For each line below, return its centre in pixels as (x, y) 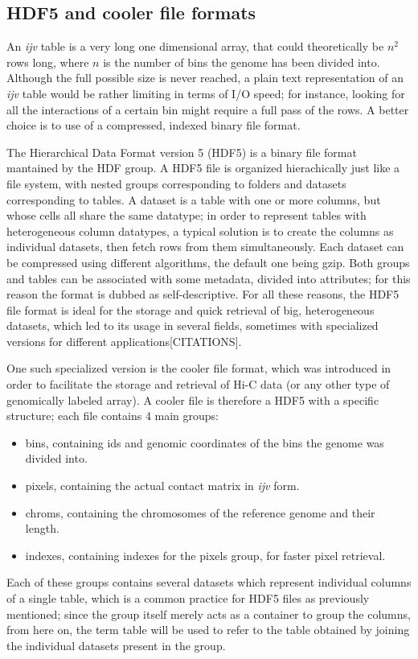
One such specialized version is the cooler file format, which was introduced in (199, 368)
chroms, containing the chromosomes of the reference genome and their (200, 512)
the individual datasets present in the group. (116, 645)
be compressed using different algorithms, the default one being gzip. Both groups (208, 262)
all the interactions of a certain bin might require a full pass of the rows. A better (208, 109)
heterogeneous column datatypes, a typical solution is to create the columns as (200, 231)
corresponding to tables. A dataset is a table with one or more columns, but (194, 199)
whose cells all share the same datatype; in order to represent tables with (186, 215)
